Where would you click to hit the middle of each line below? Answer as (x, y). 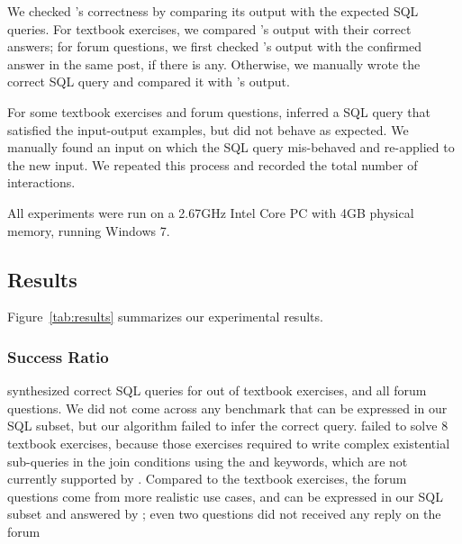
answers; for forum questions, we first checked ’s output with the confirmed (214, 46)
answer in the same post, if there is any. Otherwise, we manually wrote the (214, 63)
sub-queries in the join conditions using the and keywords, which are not (208, 461)
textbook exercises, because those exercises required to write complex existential (229, 443)
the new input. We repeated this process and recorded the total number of (213, 164)
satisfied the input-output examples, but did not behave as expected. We (208, 129)
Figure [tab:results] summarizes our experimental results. (165, 317)
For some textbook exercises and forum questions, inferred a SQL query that (219, 111)
